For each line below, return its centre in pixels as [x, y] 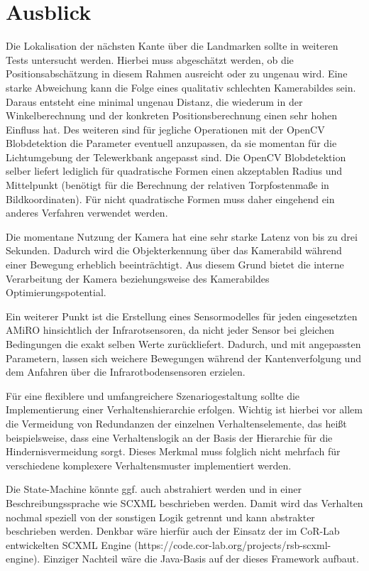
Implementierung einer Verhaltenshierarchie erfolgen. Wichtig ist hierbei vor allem [184, 409]
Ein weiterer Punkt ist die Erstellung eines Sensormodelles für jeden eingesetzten [182, 316]
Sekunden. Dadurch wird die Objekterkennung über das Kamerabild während [174, 250]
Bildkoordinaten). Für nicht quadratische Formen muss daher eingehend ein [170, 199]
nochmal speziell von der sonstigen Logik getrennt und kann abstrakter [160, 517]
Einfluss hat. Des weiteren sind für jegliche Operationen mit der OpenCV [165, 129]
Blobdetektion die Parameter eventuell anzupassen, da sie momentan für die [171, 143]
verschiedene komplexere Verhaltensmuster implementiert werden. [149, 465]
